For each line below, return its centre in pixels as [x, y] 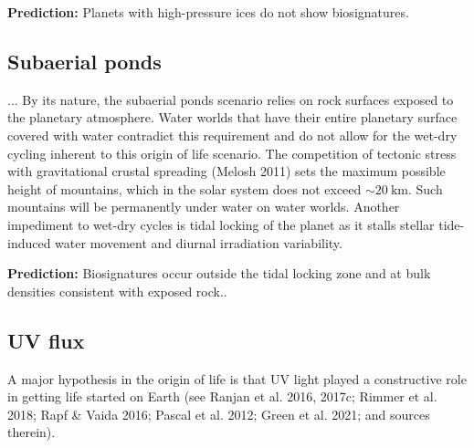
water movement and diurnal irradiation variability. [199, 242]
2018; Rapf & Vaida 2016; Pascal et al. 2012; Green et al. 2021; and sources [219, 414]
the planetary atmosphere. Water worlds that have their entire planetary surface [232, 117]
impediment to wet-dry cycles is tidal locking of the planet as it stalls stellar [221, 224]
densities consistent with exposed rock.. [117, 291]
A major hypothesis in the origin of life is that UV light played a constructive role [237, 378]
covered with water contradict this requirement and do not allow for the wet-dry [232, 135]
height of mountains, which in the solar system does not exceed [184, 188]
